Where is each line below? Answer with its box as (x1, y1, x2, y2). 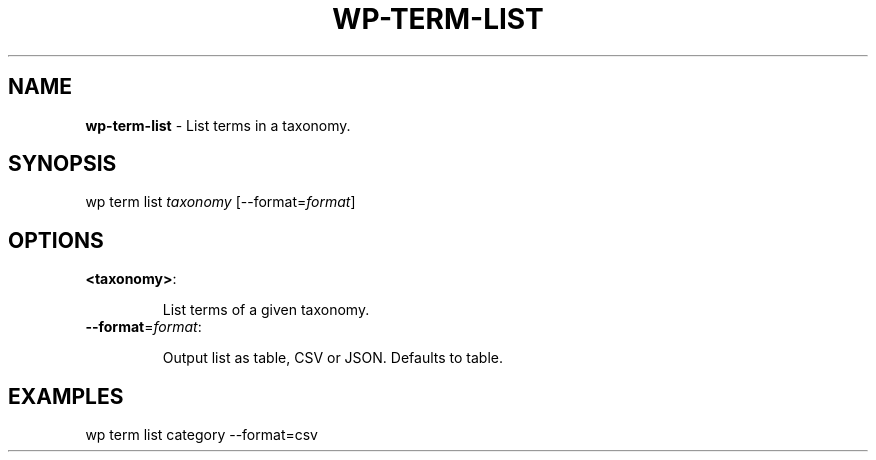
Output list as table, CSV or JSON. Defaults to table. (162, 349, 503, 367)
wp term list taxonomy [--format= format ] (85, 193, 356, 211)
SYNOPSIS (8, 151, 117, 177)
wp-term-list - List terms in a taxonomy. (85, 116, 351, 134)
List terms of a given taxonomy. (162, 301, 370, 319)
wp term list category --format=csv (85, 426, 318, 444)
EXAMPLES (8, 383, 124, 409)
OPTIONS (8, 227, 104, 253)
